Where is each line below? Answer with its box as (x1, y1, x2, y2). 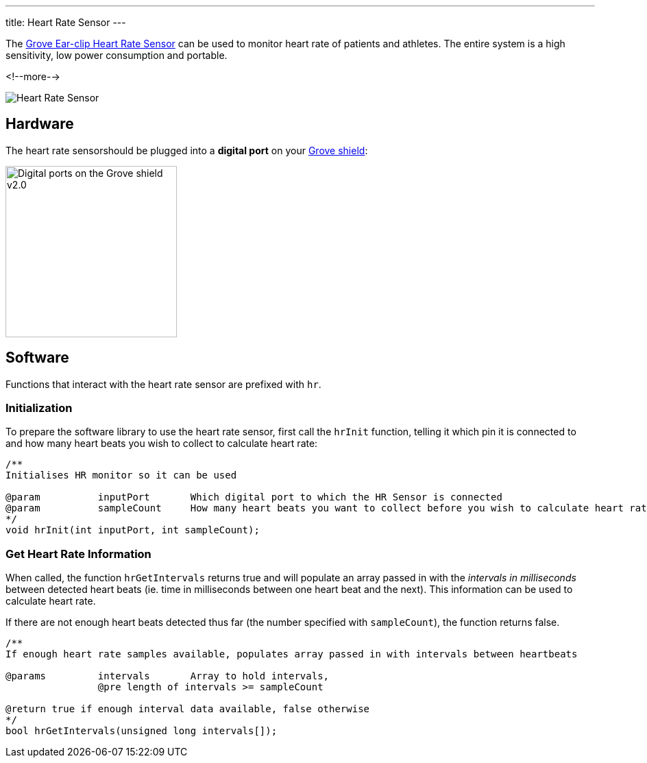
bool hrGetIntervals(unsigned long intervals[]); (5, 725, 278, 737)
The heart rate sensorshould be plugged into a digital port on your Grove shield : (5, 144, 368, 156)
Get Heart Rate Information (5, 546, 151, 561)
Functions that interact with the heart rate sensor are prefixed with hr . (5, 378, 321, 390)
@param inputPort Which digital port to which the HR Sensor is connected (5, 492, 502, 503)
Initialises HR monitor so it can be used (5, 470, 237, 481)
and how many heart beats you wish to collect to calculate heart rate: (5, 437, 318, 450)
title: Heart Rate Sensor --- (5, 16, 126, 28)
